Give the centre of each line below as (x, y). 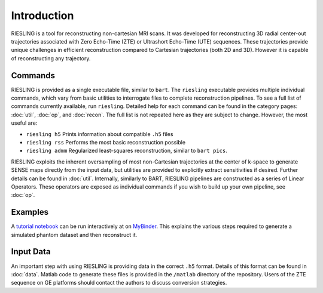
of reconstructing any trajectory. (51, 58)
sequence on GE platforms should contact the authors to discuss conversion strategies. (119, 283)
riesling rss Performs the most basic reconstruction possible (106, 142)
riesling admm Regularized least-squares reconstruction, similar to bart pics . (127, 151)
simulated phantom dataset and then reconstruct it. (74, 235)
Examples (30, 212)
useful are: (24, 123)
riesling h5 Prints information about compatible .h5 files (100, 134)
